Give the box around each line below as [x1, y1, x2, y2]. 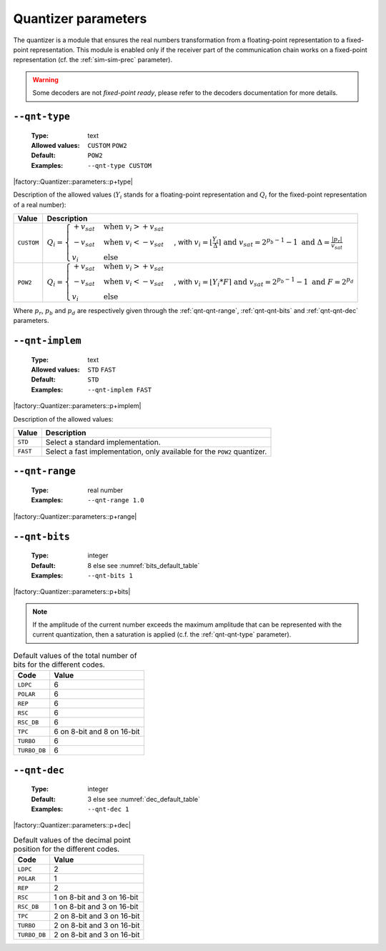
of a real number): [13, 200, 66, 209]
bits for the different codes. [13, 659, 105, 669]
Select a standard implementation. [45, 437, 161, 447]
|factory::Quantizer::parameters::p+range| [13, 512, 137, 521]
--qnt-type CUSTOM [87, 161, 152, 169]
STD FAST [87, 365, 116, 374]
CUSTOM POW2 [87, 141, 128, 149]
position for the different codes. [13, 844, 120, 854]
